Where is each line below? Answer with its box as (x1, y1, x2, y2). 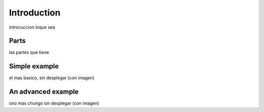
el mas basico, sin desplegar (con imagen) (9, 75, 95, 81)
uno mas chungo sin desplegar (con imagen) (9, 100, 100, 106)
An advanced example (9, 88, 79, 96)
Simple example (9, 62, 59, 70)
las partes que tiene (9, 49, 49, 55)
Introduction (9, 7, 61, 18)
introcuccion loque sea (9, 24, 56, 30)
